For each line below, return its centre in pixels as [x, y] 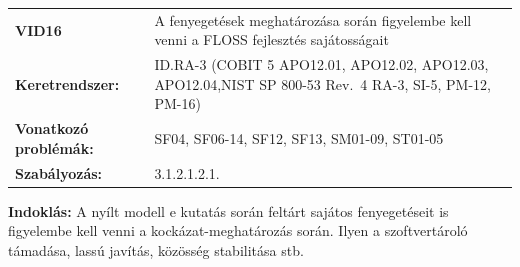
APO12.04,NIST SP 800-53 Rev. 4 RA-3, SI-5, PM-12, [322, 83]
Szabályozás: [59, 172]
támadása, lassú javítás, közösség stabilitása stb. [156, 249]
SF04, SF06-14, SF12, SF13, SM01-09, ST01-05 [299, 138]
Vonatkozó [52, 128]
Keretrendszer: [67, 83]
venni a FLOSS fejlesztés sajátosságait [271, 39]
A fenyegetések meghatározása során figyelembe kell [313, 19]
